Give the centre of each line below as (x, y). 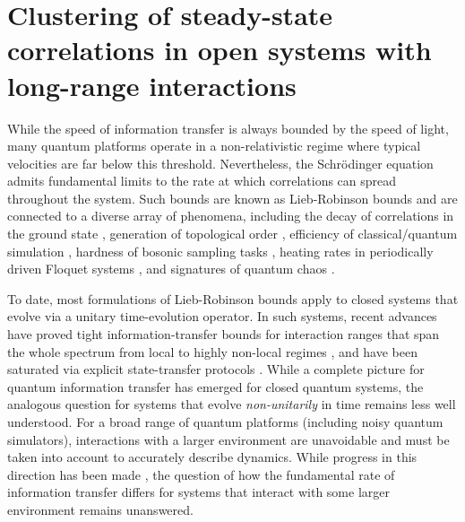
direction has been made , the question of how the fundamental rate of (201, 474)
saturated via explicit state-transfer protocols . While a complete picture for (216, 369)
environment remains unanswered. (100, 509)
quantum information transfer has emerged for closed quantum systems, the (215, 386)
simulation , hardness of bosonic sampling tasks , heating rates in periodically (220, 251)
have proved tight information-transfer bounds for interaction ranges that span (224, 334)
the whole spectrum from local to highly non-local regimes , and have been (212, 351)
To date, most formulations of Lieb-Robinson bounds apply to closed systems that (233, 298)
